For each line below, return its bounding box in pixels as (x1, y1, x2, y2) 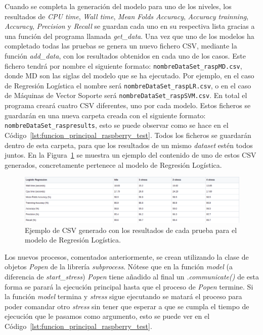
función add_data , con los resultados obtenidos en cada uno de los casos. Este (5, 50, 246, 61)
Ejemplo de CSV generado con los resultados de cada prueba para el (25, 224, 237, 235)
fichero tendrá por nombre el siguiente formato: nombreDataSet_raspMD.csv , (5, 60, 242, 71)
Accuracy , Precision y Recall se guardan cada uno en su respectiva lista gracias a (5, 21, 255, 31)
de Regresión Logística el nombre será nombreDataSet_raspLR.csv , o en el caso (5, 80, 251, 90)
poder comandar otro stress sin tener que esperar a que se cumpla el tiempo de (5, 301, 249, 311)
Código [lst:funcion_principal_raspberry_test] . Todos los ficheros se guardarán (5, 129, 251, 140)
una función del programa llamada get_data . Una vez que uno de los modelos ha (5, 30, 254, 41)
